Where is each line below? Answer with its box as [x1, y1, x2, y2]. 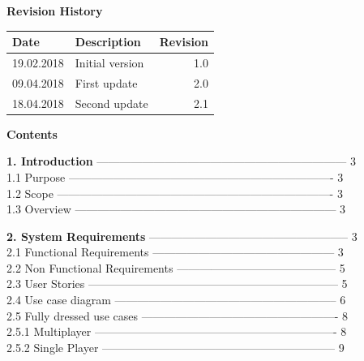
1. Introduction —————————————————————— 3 [6, 153, 356, 170]
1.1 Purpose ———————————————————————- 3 [6, 168, 344, 185]
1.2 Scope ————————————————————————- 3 [6, 184, 343, 201]
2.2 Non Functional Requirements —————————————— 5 [6, 259, 345, 276]
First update [75, 74, 138, 91]
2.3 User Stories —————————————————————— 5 [6, 275, 348, 292]
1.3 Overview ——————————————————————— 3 [6, 200, 346, 217]
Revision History [6, 2, 103, 19]
